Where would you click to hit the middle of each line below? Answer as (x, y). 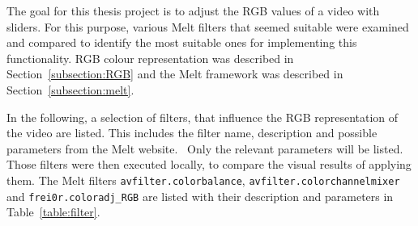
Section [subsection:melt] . (70, 89)
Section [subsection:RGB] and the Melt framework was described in (175, 74)
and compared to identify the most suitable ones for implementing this (182, 42)
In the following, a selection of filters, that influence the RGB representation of (203, 117)
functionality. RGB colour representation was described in (150, 58)
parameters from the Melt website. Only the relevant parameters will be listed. (205, 148)
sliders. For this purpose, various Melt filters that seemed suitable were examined (208, 26)
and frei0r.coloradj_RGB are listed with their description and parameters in (200, 196)
